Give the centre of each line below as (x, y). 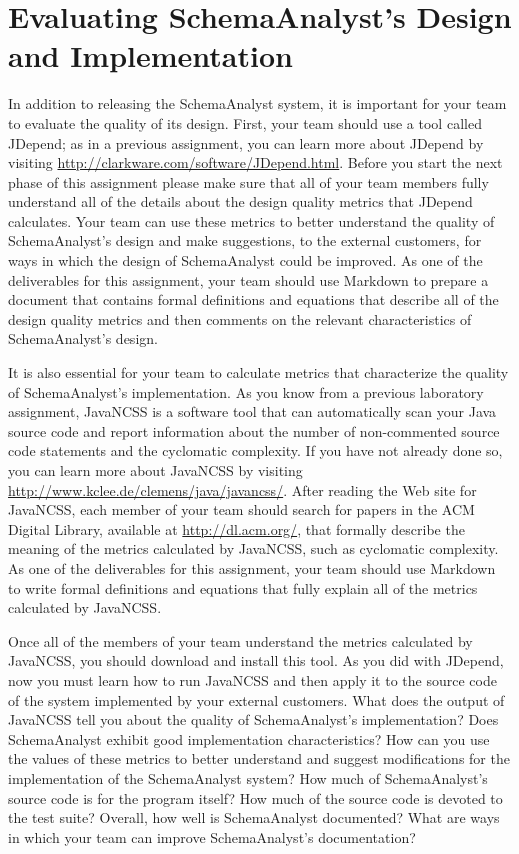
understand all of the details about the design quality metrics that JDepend (240, 201)
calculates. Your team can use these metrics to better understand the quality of (251, 220)
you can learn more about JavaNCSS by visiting (155, 470)
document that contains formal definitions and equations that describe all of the (253, 299)
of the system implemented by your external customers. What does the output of (256, 699)
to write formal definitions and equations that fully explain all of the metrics (243, 587)
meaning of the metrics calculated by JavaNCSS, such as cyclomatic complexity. (253, 548)
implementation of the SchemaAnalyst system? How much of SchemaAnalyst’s (248, 777)
